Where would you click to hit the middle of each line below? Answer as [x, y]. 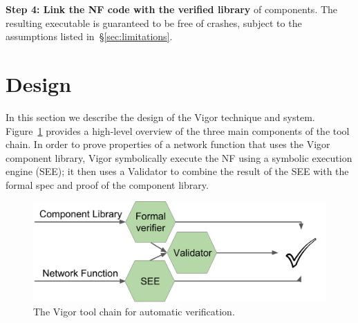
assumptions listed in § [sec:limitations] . [89, 36]
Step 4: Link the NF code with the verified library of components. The [172, 9]
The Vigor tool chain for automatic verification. [134, 312]
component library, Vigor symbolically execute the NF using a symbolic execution [179, 157]
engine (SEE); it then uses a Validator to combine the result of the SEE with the [177, 171]
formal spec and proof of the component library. [107, 184]
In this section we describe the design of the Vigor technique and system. [160, 117]
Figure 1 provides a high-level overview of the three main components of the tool [178, 130]
